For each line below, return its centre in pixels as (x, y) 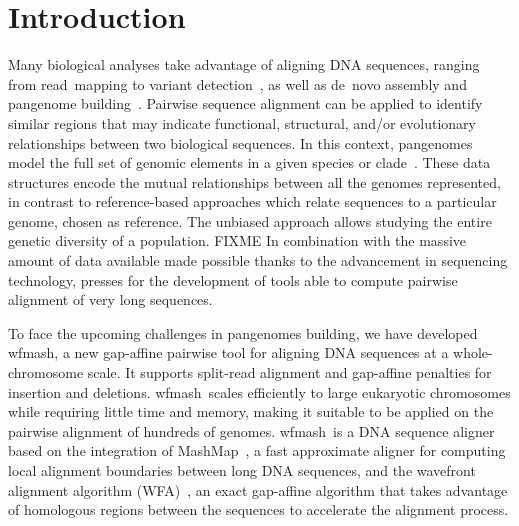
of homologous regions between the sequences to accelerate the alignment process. (258, 509)
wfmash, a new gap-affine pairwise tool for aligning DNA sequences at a (228, 352)
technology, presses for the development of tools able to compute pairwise (233, 279)
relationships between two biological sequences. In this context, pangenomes (240, 142)
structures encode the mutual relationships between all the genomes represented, (254, 181)
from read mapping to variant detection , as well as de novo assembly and (237, 83)
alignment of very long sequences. (110, 299)
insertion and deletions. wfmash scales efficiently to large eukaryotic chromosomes (259, 391)
